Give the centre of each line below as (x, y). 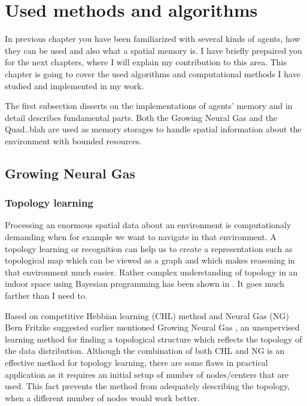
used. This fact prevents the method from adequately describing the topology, (148, 386)
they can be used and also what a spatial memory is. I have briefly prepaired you (153, 50)
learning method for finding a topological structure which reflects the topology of (153, 339)
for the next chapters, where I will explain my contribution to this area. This (146, 62)
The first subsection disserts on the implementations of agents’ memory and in (149, 106)
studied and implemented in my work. (75, 85)
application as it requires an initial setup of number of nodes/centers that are (147, 374)
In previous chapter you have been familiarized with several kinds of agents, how (153, 39)
